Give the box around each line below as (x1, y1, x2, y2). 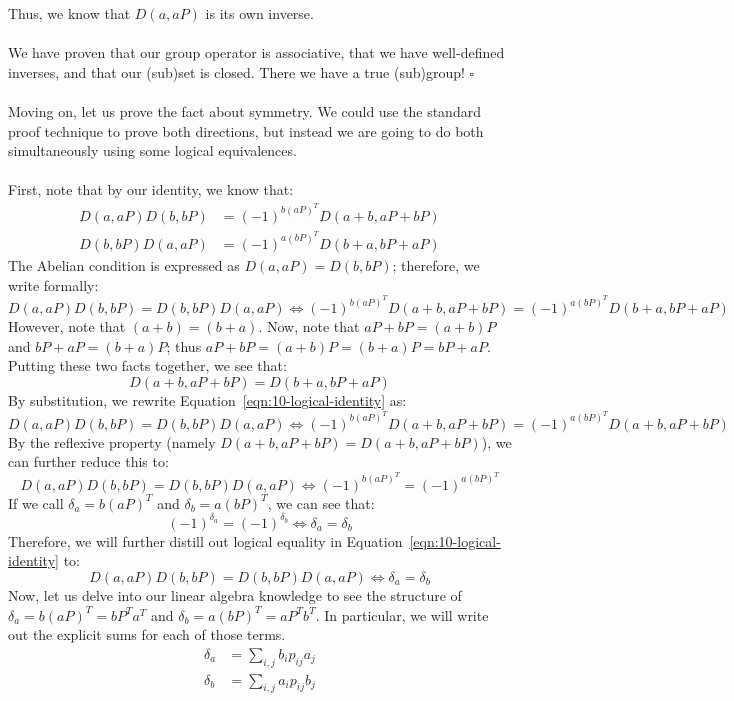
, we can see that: (267, 492, 375, 513)
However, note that (8, 316, 126, 337)
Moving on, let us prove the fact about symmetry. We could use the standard (8, 100, 481, 121)
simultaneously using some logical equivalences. (8, 140, 297, 161)
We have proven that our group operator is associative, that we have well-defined (8, 42, 505, 63)
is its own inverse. (205, 3, 314, 23)
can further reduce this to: (8, 451, 169, 472)
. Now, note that (258, 316, 360, 337)
